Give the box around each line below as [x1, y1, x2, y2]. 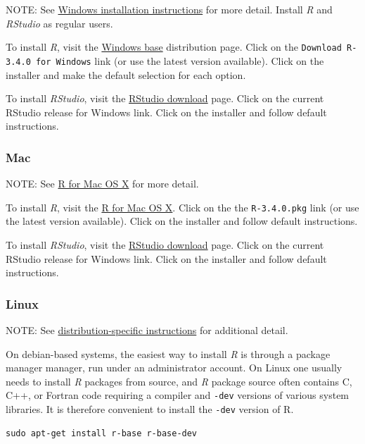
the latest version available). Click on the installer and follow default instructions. [6, 214, 358, 228]
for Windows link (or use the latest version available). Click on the [35, 53, 324, 68]
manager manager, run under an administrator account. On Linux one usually [6, 360, 342, 375]
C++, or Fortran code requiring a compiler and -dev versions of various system [6, 388, 350, 402]
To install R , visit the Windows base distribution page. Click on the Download [6, 39, 342, 54]
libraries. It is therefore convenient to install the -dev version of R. [6, 401, 294, 416]
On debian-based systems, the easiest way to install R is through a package [6, 346, 331, 361]
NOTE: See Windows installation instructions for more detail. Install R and [6, 2, 333, 16]
